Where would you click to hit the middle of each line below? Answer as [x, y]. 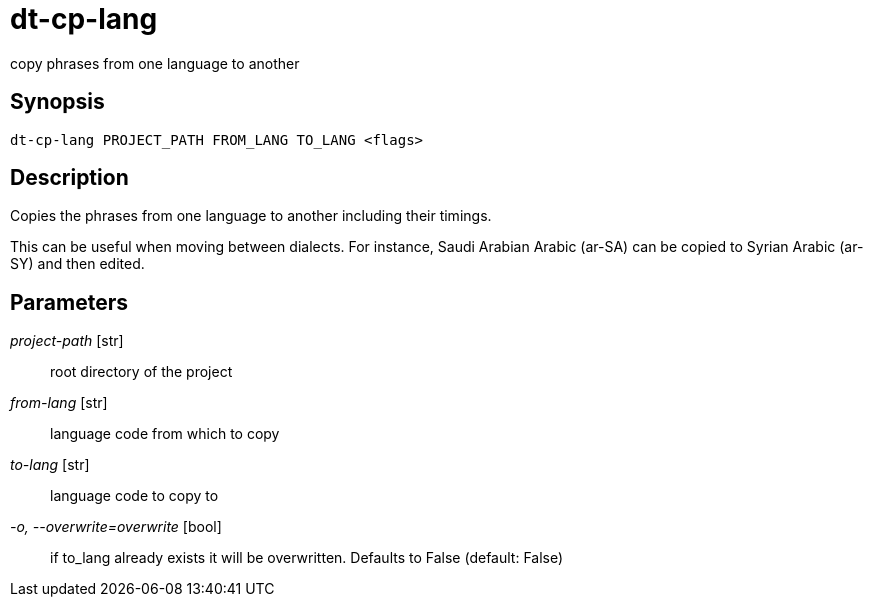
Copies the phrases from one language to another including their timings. [251, 216]
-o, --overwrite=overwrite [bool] [116, 527]
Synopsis [57, 102]
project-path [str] [67, 341]
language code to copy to [134, 496]
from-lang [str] [59, 403]
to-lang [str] [50, 465]
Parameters [69, 302]
